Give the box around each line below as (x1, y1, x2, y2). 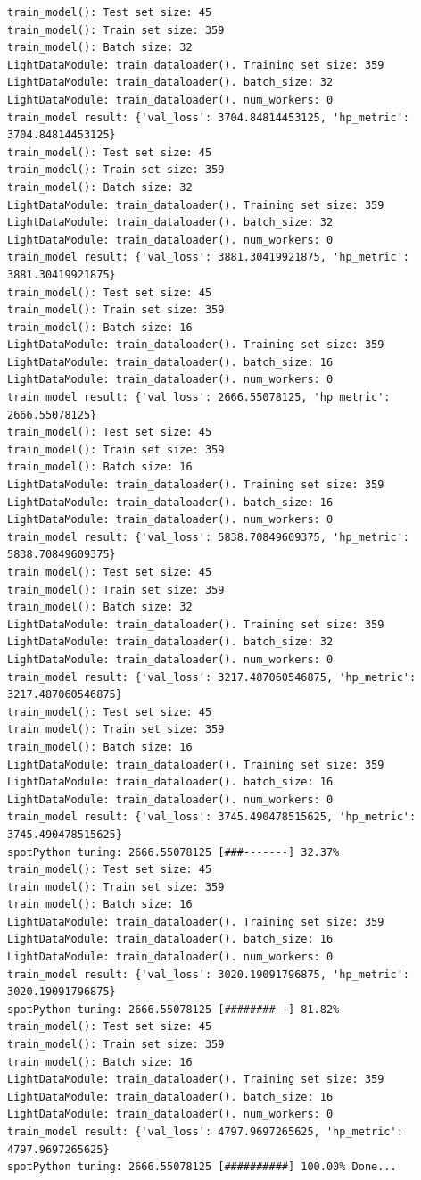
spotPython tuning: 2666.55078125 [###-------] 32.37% (7, 845, 340, 859)
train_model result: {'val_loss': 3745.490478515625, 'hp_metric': (7, 810, 417, 824)
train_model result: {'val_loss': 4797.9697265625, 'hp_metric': (7, 1126, 403, 1138)
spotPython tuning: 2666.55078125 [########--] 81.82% (7, 1002, 340, 1016)
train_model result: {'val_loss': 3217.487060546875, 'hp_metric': (7, 670, 417, 684)
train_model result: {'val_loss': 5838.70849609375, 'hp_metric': (7, 530, 410, 544)
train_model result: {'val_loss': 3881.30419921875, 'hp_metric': (7, 251, 410, 264)
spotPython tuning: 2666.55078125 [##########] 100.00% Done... (7, 1160, 397, 1174)
